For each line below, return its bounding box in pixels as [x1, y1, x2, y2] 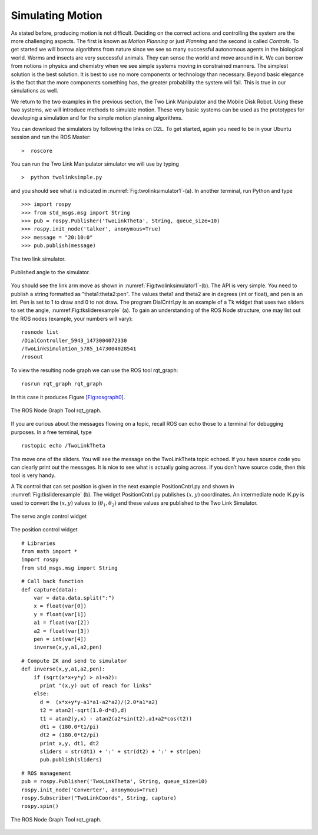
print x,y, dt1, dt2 [39, 740, 100, 747]
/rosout [21, 354, 44, 360]
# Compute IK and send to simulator [21, 658, 127, 664]
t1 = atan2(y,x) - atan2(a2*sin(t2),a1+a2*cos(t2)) [39, 715, 193, 722]
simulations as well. [11, 87, 58, 94]
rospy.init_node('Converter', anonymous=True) [21, 786, 158, 793]
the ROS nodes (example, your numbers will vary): [11, 315, 133, 322]
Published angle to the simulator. [11, 268, 91, 275]
